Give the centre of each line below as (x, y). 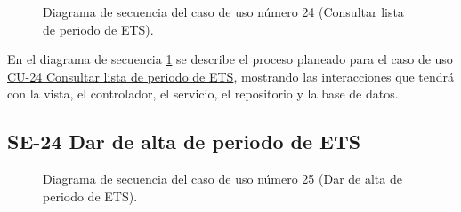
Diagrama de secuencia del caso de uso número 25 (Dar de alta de (222, 179)
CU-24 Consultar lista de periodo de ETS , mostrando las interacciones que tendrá (231, 76)
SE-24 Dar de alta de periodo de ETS (184, 141)
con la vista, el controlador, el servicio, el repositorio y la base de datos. (203, 94)
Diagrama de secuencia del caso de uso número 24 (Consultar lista (223, 12)
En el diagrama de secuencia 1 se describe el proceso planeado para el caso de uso (230, 59)
